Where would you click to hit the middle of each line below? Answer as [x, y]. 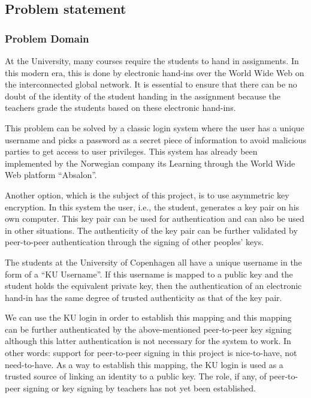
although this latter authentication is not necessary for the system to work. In [148, 341]
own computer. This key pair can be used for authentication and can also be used [155, 218]
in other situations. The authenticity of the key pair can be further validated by [151, 230]
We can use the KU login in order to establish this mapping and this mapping [148, 317]
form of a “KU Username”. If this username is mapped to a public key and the [149, 274]
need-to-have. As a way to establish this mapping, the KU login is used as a [144, 364]
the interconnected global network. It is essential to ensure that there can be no [151, 84]
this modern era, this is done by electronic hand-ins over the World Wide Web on [155, 72]
